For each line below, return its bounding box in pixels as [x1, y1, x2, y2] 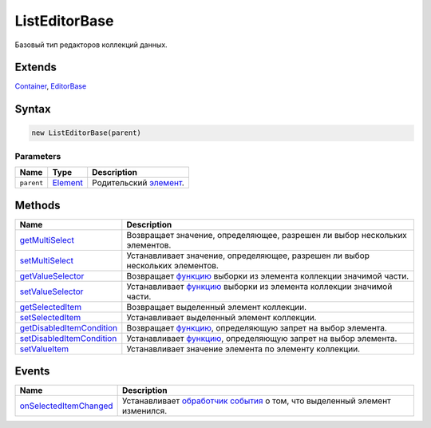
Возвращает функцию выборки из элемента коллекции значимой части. [126, 270, 409, 281]
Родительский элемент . [92, 177, 185, 188]
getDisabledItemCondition [19, 322, 118, 333]
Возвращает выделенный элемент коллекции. [126, 301, 307, 312]
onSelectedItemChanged [19, 400, 113, 411]
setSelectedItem [19, 311, 81, 323]
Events [14, 364, 50, 378]
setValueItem [19, 343, 69, 355]
